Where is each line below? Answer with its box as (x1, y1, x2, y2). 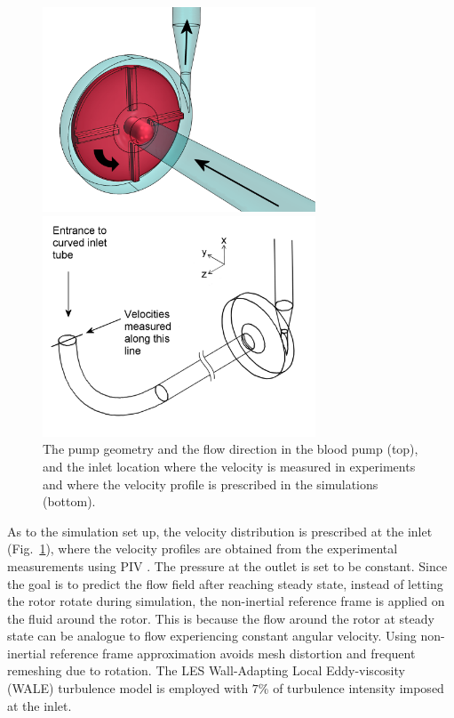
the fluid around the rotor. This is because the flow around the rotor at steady (7, 609, 434, 627)
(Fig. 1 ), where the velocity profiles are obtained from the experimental (7, 539, 398, 558)
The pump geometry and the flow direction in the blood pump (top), (43, 440, 418, 458)
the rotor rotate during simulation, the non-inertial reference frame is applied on (7, 592, 445, 610)
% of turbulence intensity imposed (258, 679, 444, 698)
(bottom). (43, 492, 96, 511)
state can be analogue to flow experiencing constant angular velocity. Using (7, 626, 417, 645)
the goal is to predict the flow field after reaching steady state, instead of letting (7, 574, 443, 593)
